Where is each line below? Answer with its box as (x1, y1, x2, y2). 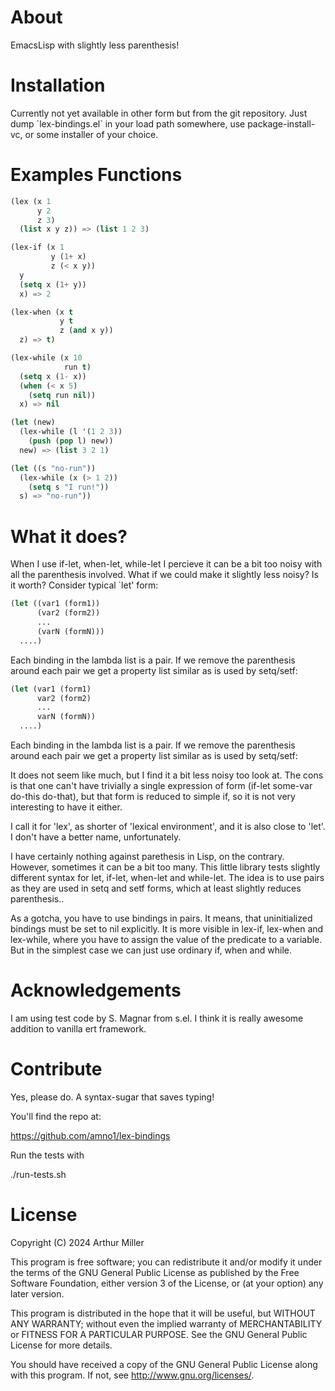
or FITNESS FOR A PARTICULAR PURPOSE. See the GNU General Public (10, 1328, 308, 1340)
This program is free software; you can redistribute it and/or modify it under (10, 1256, 323, 1268)
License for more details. (10, 1339, 113, 1351)
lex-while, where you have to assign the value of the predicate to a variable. (10, 934, 323, 945)
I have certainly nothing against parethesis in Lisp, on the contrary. (10, 851, 285, 862)
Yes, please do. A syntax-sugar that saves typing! (10, 1091, 215, 1103)
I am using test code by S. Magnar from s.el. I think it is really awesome (10, 1012, 304, 1024)
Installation (10, 74, 106, 97)
